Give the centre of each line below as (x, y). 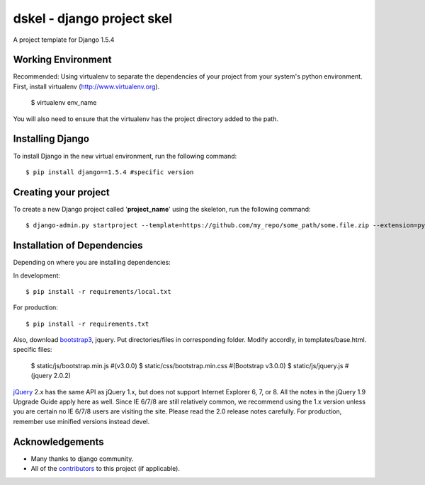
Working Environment (62, 60)
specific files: (33, 350)
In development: (36, 275)
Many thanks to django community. (82, 458)
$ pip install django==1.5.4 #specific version (110, 172)
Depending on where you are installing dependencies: (92, 263)
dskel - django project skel (93, 18)
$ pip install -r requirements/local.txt (98, 291)
